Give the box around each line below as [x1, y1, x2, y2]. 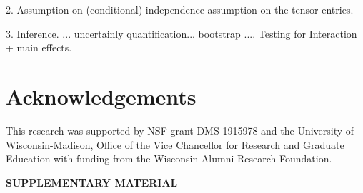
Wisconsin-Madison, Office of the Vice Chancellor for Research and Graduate [6, 137, 344, 152]
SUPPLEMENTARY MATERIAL [6, 174, 178, 189]
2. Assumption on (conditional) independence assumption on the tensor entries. [6, 2, 354, 16]
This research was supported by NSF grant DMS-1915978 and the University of [6, 122, 354, 137]
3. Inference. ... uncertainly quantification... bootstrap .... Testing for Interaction [6, 26, 357, 41]
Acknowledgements [6, 81, 197, 110]
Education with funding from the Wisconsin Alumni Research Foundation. [6, 151, 332, 166]
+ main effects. [6, 40, 72, 55]
